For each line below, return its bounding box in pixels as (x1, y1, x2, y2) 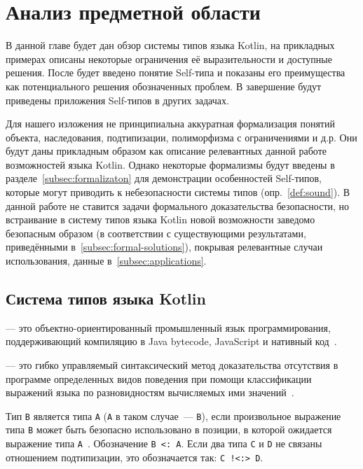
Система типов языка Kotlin (6, 288, 206, 309)
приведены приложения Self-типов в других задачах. (6, 92, 229, 107)
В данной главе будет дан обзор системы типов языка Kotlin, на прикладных (6, 38, 335, 52)
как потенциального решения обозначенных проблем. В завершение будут (6, 78, 322, 93)
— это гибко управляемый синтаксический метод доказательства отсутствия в (6, 358, 338, 372)
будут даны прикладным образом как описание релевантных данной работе (6, 143, 327, 158)
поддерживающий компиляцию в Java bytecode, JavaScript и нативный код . (6, 334, 337, 349)
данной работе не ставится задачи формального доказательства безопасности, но (6, 198, 350, 213)
